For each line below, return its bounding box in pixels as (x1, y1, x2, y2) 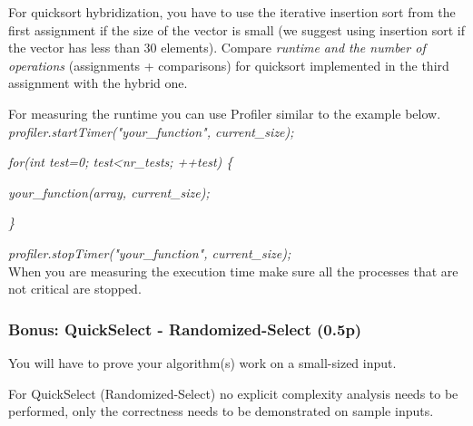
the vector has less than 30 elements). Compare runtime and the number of (8, 38, 426, 57)
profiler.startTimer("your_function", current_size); (8, 121, 294, 140)
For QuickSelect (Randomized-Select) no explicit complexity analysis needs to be (8, 383, 458, 402)
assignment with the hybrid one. (8, 73, 188, 92)
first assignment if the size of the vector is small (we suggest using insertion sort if (8, 20, 465, 39)
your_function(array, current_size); (8, 182, 210, 201)
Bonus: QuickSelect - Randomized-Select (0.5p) (8, 317, 362, 340)
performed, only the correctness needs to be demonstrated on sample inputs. (8, 402, 434, 421)
